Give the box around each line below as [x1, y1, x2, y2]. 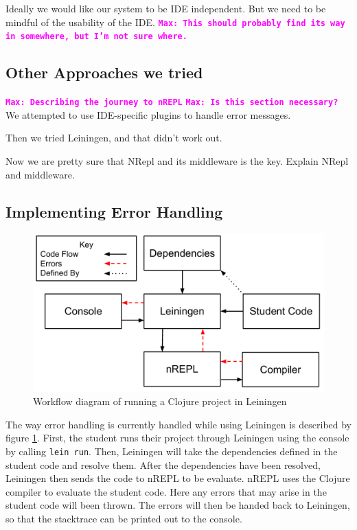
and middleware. [5, 167, 75, 181]
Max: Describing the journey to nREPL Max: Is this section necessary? [5, 97, 338, 108]
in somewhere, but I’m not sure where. [5, 32, 187, 42]
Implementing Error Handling [5, 200, 223, 222]
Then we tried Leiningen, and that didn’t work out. [5, 130, 222, 145]
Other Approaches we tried [5, 62, 203, 83]
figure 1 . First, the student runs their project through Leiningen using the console [5, 430, 349, 445]
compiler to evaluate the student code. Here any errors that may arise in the [5, 484, 327, 498]
